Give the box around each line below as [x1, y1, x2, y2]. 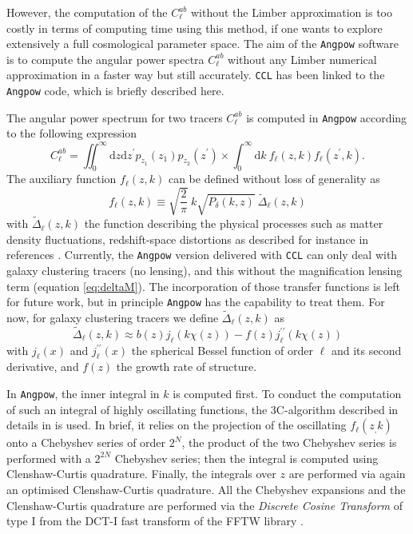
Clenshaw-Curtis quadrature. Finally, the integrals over [6, 465, 276, 482]
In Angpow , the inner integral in [6, 385, 160, 402]
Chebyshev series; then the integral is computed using [114, 449, 379, 466]
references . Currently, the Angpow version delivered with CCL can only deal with [6, 246, 398, 263]
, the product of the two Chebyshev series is [181, 434, 397, 451]
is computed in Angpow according [246, 109, 407, 126]
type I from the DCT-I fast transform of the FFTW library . [6, 512, 304, 529]
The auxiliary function [6, 170, 117, 187]
